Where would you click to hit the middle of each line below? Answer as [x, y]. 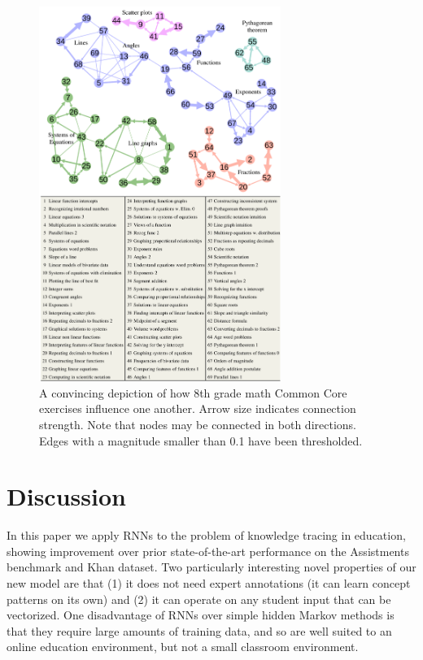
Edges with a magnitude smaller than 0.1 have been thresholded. [201, 440]
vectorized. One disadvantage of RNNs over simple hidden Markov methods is [201, 615]
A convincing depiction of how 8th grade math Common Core [193, 392]
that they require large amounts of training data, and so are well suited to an [199, 630]
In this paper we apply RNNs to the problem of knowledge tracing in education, [206, 535]
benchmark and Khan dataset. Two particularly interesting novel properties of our [211, 567]
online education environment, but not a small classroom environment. [183, 647]
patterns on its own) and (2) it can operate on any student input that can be [199, 599]
